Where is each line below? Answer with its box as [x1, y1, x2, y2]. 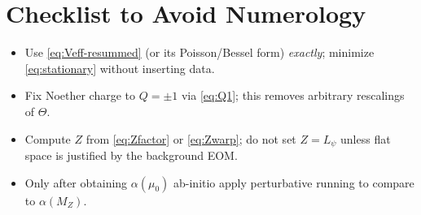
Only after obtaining [24, 174, 128, 191]
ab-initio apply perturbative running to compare [173, 174, 414, 191]
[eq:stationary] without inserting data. [24, 59, 215, 76]
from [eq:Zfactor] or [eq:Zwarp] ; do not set [86, 130, 296, 147]
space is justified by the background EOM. [24, 146, 238, 163]
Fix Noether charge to [24, 87, 136, 104]
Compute [24, 130, 71, 147]
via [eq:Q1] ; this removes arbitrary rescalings [181, 87, 405, 104]
